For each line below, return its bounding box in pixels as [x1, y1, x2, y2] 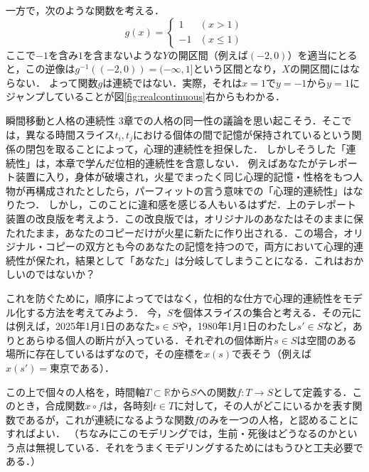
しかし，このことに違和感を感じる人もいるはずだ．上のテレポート [48, 197, 357, 212]
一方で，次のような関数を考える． [6, 3, 165, 17]
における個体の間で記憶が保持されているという [132, 127, 352, 141]
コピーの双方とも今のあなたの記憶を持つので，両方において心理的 [45, 239, 354, 254]
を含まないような [82, 47, 163, 62]
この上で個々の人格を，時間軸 [6, 384, 145, 399]
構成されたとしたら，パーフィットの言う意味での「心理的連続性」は [35, 183, 353, 198]
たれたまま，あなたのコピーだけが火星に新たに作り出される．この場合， [6, 225, 343, 240]
